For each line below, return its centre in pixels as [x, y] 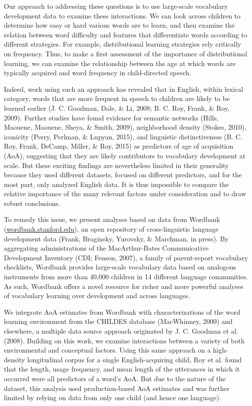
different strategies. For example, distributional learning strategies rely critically [123, 44]
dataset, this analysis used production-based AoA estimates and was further [117, 388]
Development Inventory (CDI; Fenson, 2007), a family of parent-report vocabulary [126, 257]
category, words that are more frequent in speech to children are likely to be [117, 98]
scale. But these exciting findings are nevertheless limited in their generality [117, 165]
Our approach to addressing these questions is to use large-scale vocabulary [116, 6]
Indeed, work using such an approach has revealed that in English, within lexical [124, 89]
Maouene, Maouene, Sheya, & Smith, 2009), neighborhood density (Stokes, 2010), [125, 127]
